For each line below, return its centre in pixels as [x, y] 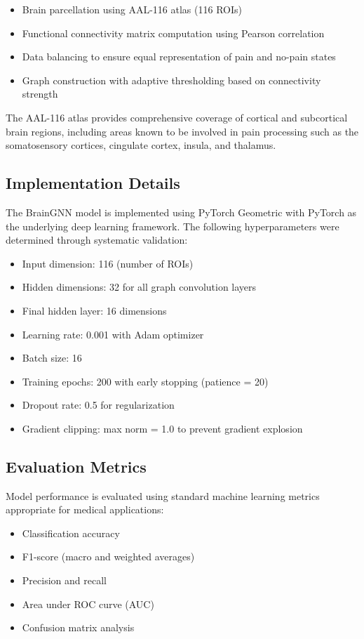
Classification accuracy [71, 533]
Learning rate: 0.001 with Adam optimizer [113, 334]
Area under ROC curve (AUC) [88, 604]
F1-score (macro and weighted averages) [108, 556]
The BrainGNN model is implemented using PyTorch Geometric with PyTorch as [181, 212]
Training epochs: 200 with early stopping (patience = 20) [145, 381]
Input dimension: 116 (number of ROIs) [108, 263]
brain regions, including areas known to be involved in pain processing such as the [182, 131]
